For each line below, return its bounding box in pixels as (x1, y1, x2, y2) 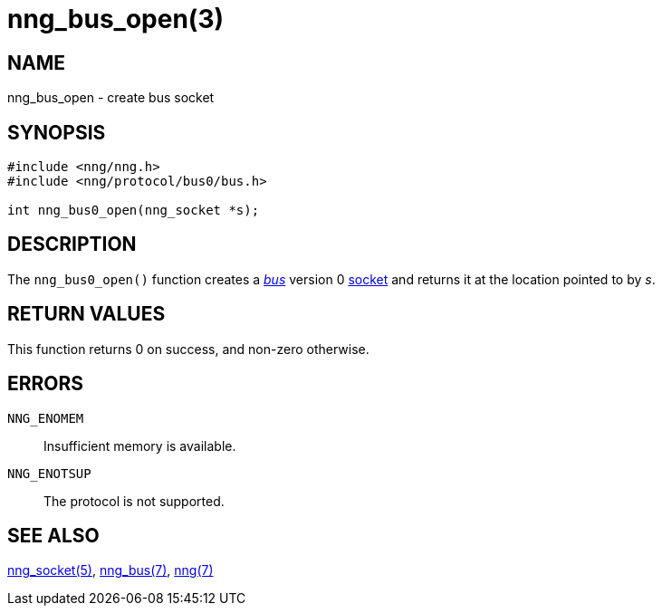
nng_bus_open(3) (7, 4, 225, 34)
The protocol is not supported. (43, 493, 225, 509)
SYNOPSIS (7, 120, 106, 144)
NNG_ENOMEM (7, 410, 84, 426)
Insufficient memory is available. (43, 437, 236, 454)
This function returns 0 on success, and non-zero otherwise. (7, 340, 369, 357)
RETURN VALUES (7, 302, 166, 326)
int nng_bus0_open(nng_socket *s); (7, 203, 260, 218)
